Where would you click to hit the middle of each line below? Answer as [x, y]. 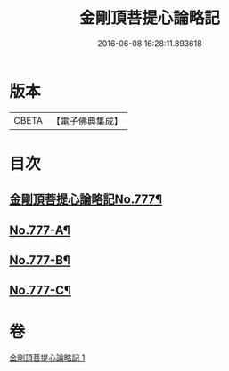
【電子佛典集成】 [87, 121]
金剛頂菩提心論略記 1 [47, 358]
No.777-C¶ [40, 290]
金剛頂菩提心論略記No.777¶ [86, 200]
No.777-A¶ [40, 230]
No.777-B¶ [40, 260]
